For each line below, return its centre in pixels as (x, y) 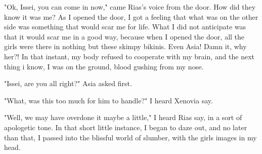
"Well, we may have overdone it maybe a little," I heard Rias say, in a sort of (123, 117)
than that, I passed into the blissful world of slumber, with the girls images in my (130, 137)
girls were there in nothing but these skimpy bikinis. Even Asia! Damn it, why (125, 46)
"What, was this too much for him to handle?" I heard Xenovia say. (108, 100)
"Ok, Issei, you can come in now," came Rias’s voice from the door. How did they (130, 7)
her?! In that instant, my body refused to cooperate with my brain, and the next (129, 56)
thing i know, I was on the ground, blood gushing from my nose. (104, 66)
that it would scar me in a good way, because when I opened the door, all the (124, 36)
